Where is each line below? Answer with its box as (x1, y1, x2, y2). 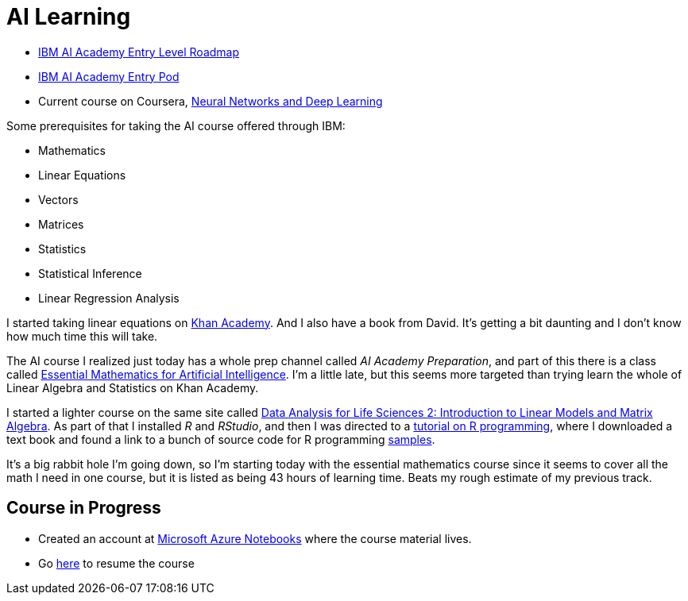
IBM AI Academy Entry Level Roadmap (38, 44, 240, 59)
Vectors (38, 192, 79, 206)
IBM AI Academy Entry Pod (38, 69, 180, 83)
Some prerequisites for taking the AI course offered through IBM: (6, 118, 346, 133)
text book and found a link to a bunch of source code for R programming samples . (6, 432, 435, 446)
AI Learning (6, 3, 131, 30)
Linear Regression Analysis (38, 291, 180, 305)
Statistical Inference (38, 266, 142, 280)
